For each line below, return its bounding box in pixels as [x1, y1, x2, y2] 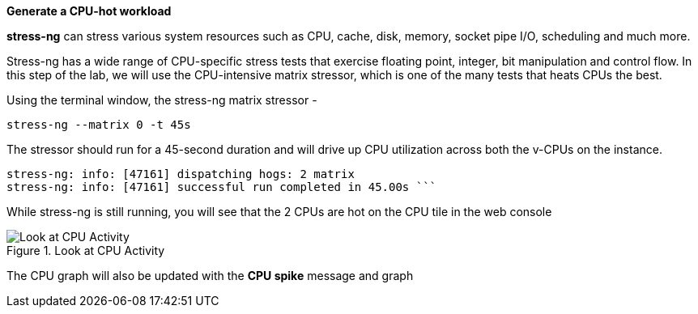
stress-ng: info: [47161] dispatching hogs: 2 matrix [6, 168, 355, 180]
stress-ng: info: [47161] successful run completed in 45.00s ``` [6, 180, 437, 193]
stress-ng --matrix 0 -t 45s [6, 118, 191, 131]
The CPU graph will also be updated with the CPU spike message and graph [6, 269, 414, 282]
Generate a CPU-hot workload [6, 4, 172, 18]
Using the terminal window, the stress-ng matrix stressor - [6, 93, 317, 107]
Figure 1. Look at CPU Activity [6, 244, 165, 257]
